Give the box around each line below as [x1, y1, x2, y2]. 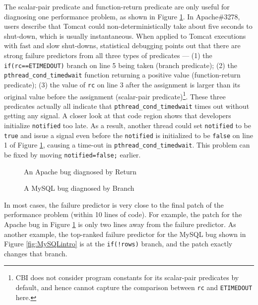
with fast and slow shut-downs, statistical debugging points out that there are [4, 40, 241, 51]
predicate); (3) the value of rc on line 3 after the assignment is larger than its [4, 79, 240, 89]
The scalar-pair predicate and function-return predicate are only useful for [4, 1, 230, 11]
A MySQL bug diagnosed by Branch [24, 183, 134, 193]
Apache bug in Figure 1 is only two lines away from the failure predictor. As [4, 219, 236, 229]
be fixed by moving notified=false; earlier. [4, 150, 141, 159]
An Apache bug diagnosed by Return [24, 166, 137, 176]
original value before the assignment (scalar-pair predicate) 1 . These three [4, 89, 226, 101]
